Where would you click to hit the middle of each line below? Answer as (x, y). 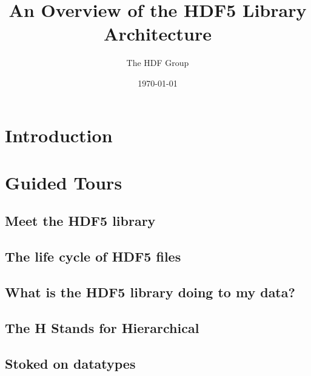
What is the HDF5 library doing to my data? (150, 292)
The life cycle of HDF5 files (93, 256)
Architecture (158, 34)
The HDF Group (158, 63)
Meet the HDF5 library (80, 221)
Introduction (59, 135)
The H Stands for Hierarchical (102, 327)
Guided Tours (64, 182)
